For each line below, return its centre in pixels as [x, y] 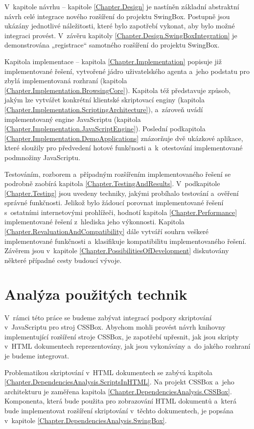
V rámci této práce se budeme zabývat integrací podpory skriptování [108, 317]
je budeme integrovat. [37, 355]
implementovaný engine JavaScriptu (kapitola [73, 119]
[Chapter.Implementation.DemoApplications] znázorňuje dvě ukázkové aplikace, [124, 138]
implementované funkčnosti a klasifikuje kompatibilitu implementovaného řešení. [126, 241]
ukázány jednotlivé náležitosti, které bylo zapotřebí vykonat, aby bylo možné [120, 26]
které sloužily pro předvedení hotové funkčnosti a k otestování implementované [124, 148]
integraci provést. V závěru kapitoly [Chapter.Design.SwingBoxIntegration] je [121, 35]
